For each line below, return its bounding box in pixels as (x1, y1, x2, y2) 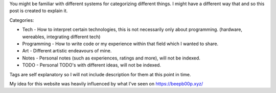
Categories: (9, 17, 34, 23)
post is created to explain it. (9, 8, 68, 14)
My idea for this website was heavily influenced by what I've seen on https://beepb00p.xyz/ (9, 80, 203, 86)
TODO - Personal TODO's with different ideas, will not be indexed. (22, 62, 161, 68)
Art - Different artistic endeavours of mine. (22, 48, 112, 54)
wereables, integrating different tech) (22, 34, 101, 40)
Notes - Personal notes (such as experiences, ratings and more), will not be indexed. (22, 55, 200, 61)
